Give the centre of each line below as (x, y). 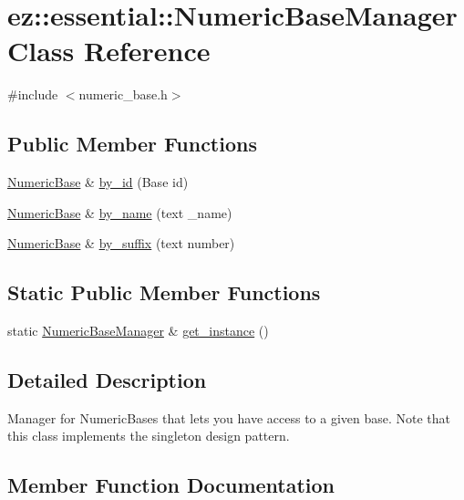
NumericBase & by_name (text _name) (120, 212)
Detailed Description (107, 380)
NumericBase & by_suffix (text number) (121, 243)
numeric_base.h (123, 94)
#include (33, 94)
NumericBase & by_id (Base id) (98, 182)
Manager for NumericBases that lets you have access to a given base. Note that (229, 417)
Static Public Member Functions (164, 292)
